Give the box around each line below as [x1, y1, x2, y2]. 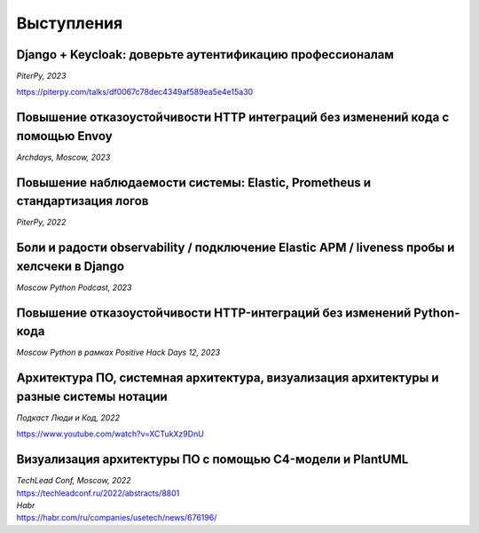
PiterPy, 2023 [16, 71, 67, 82]
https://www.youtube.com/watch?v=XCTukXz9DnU [16, 428, 204, 439]
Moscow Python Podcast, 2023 [16, 282, 132, 293]
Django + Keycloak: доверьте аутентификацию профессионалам [16, 47, 395, 62]
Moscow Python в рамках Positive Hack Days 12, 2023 [16, 347, 221, 358]
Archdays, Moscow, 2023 [16, 152, 111, 162]
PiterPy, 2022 [16, 217, 67, 228]
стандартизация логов [16, 193, 149, 208]
